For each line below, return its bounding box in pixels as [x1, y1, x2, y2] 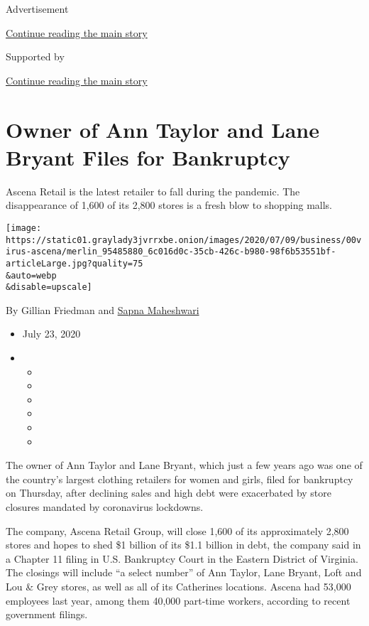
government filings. [6, 607, 88, 622]
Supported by [6, 49, 65, 64]
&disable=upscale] [6, 282, 92, 293]
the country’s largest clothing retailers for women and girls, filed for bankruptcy [6, 471, 353, 486]
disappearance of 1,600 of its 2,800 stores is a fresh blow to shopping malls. [6, 198, 332, 212]
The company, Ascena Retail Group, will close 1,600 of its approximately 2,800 [6, 523, 349, 538]
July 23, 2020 [22, 326, 81, 341]
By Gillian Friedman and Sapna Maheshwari [6, 302, 199, 317]
